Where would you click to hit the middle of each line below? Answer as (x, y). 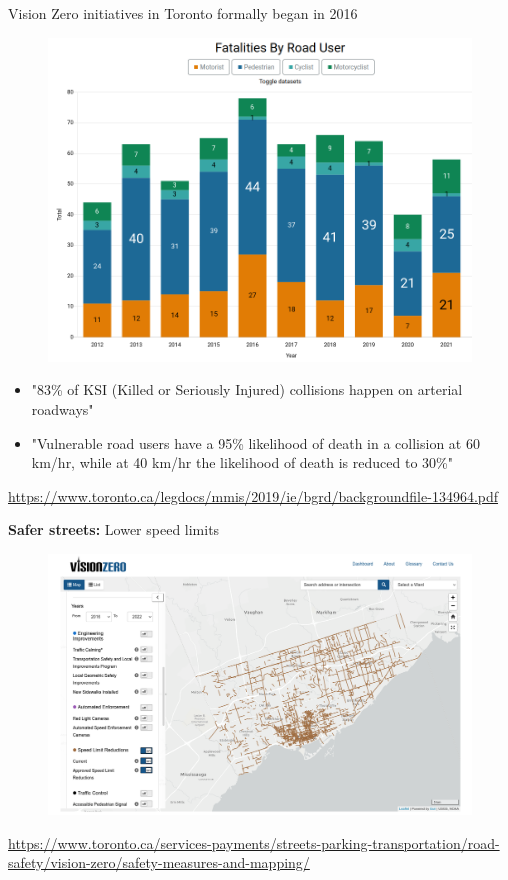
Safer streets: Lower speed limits (114, 529)
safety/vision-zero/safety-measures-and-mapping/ (159, 862)
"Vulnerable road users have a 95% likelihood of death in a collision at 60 (255, 442)
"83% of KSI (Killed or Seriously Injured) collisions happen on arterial (247, 389)
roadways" (62, 408)
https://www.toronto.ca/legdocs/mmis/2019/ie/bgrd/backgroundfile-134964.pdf (253, 495)
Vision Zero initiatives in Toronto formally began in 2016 (183, 13)
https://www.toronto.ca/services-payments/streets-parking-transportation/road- (254, 842)
